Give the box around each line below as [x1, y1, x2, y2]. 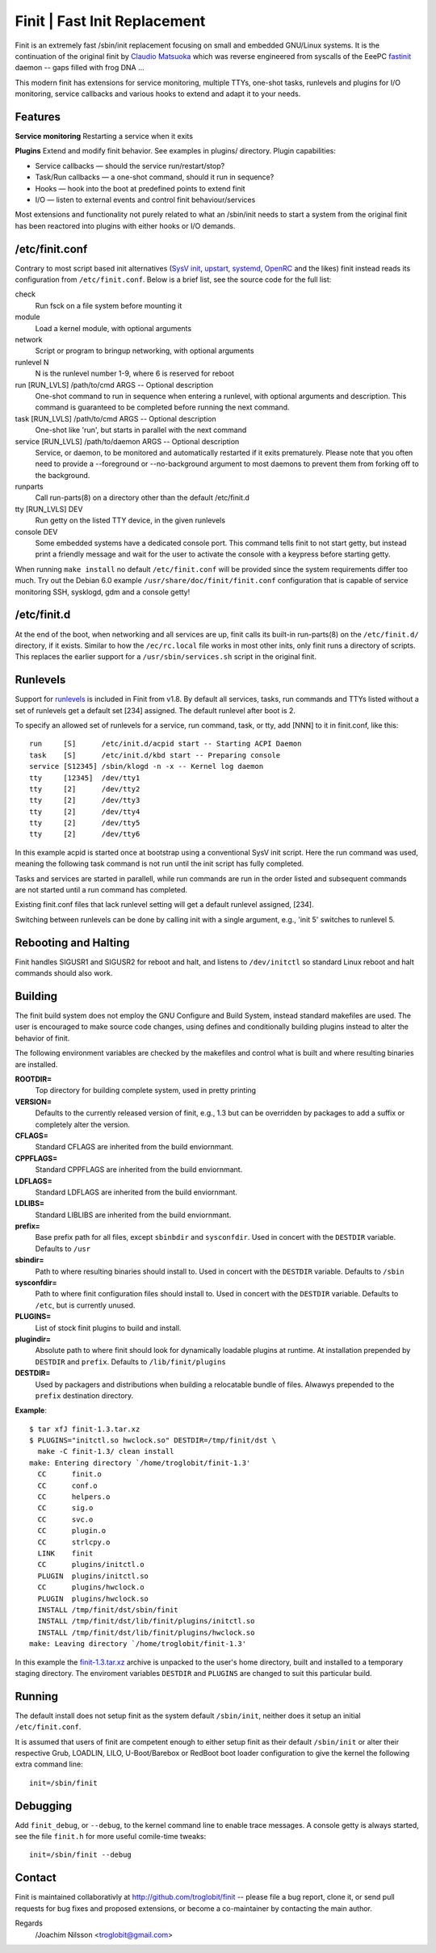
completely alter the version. [35, 1119, 131, 1129]
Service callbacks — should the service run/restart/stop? [35, 161, 225, 170]
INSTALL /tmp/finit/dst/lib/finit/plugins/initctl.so [37, 1616, 255, 1626]
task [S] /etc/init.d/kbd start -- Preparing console [29, 750, 281, 759]
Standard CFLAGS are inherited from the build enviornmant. [35, 1142, 234, 1152]
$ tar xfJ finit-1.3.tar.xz [29, 1424, 140, 1434]
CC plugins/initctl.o [37, 1560, 145, 1569]
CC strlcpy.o [37, 1537, 111, 1547]
